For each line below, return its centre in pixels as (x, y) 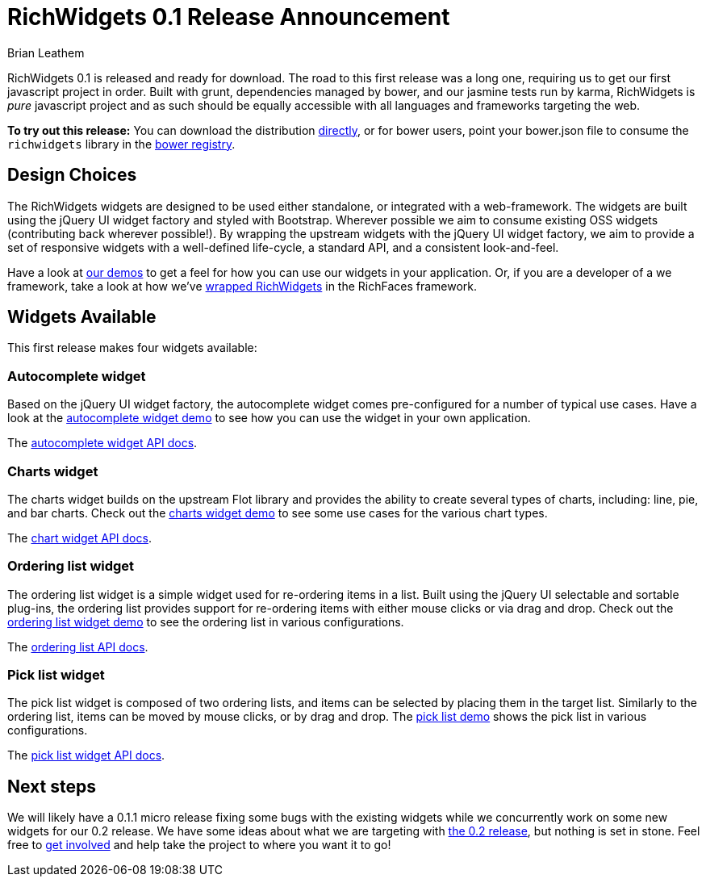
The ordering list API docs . (78, 647)
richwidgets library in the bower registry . (121, 144)
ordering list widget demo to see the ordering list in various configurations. (206, 621)
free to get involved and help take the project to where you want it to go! (199, 845)
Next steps (52, 786)
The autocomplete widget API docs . (102, 443)
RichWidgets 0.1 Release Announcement (229, 17)
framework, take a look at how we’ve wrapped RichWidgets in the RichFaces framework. (242, 286)
